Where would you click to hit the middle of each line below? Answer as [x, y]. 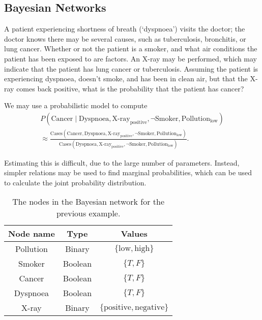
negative [150, 307]
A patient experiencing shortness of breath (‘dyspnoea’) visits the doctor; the [125, 29]
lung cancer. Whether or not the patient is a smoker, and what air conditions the [131, 49]
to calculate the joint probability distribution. [75, 182]
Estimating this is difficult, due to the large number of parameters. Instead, [122, 162]
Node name [32, 234]
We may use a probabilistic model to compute [76, 105]
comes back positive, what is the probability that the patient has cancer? [130, 88]
